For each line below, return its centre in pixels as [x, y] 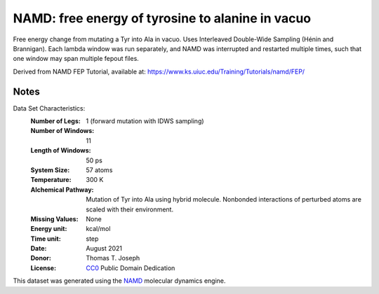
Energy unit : [49, 229]
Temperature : [51, 180]
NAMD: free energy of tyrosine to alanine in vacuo [162, 18]
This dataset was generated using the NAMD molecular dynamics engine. [119, 281]
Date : [39, 248]
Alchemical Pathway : [62, 190]
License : [43, 268]
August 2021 [104, 248]
